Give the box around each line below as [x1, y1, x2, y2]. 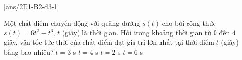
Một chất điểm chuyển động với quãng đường [4, 18, 140, 28]
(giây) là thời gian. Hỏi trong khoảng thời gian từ [62, 27, 212, 37]
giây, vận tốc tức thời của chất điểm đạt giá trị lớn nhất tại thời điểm [4, 37, 214, 47]
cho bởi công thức [162, 18, 216, 28]
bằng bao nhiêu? [4, 46, 54, 57]
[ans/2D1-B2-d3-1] [4, 1, 59, 11]
